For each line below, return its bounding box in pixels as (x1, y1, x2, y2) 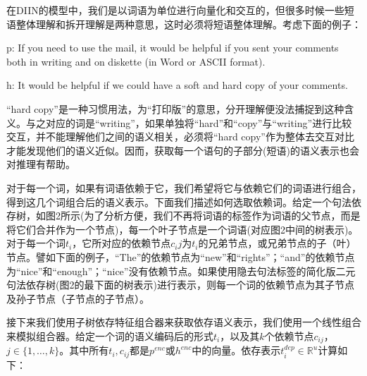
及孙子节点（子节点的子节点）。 (6, 291, 149, 305)
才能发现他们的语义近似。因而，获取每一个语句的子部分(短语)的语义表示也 (6, 142, 349, 157)
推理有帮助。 (15, 157, 75, 171)
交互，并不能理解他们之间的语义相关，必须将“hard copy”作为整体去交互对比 (6, 129, 354, 144)
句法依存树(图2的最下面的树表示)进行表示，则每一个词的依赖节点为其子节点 (6, 277, 354, 292)
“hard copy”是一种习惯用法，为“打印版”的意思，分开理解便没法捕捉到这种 (6, 101, 344, 116)
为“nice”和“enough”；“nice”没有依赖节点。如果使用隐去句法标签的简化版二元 (6, 263, 356, 278)
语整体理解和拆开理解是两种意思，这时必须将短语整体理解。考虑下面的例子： (6, 16, 361, 31)
